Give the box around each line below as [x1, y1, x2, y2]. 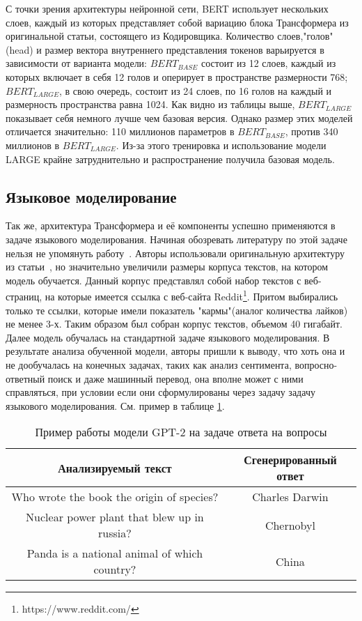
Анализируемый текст [58, 459, 172, 476]
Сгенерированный [244, 452, 337, 468]
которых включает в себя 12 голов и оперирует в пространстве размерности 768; [6, 69, 348, 84]
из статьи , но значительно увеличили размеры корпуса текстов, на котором [6, 259, 329, 274]
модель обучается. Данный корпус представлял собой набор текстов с [6, 273, 301, 287]
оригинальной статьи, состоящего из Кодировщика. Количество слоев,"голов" [6, 29, 333, 43]
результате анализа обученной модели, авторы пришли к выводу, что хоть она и [6, 344, 345, 358]
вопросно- [294, 357, 338, 371]
